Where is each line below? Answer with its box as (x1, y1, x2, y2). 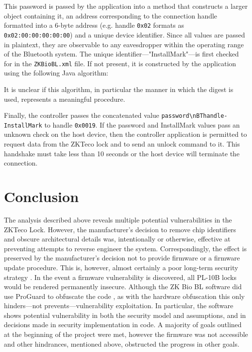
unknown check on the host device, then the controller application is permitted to (4, 129, 247, 139)
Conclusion (4, 186, 79, 206)
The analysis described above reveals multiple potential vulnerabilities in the (4, 214, 232, 224)
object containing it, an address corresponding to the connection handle (4, 10, 218, 20)
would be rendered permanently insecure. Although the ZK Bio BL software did (4, 281, 242, 292)
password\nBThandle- (161, 112, 228, 120)
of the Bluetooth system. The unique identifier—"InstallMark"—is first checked (4, 49, 239, 59)
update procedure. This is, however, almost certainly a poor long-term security (4, 262, 238, 272)
